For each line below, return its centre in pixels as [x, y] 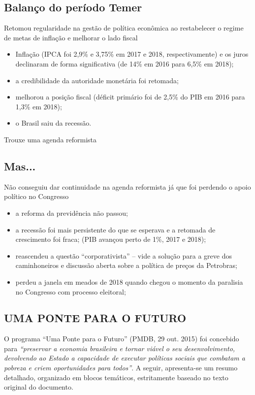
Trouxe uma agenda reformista [50, 139]
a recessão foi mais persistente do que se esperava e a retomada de [115, 229]
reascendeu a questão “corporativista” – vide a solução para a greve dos [124, 255]
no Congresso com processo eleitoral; [71, 291]
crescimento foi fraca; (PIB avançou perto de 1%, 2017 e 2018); [111, 239]
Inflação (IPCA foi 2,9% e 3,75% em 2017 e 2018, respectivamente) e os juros [132, 54]
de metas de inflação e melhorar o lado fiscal [71, 37]
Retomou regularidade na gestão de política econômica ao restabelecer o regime [124, 28]
